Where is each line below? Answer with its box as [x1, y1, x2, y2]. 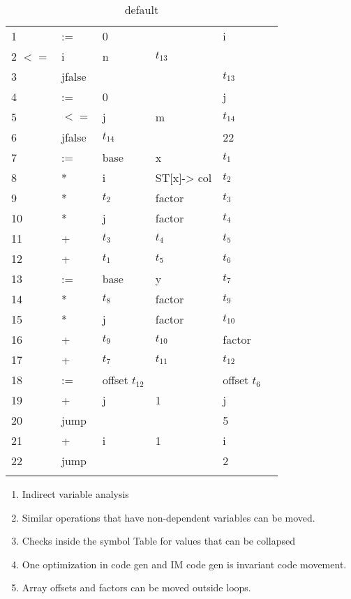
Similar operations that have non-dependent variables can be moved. [22, 510, 315, 524]
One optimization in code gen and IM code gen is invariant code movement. [22, 556, 347, 571]
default [124, 1, 159, 17]
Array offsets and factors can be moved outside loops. [22, 580, 251, 595]
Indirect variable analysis [22, 487, 129, 501]
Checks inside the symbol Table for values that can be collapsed [22, 533, 296, 548]
